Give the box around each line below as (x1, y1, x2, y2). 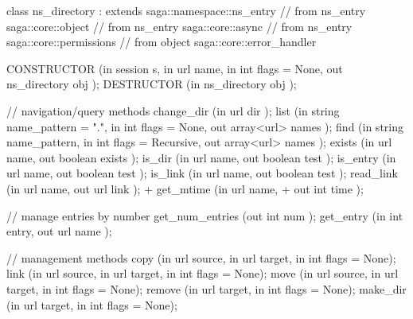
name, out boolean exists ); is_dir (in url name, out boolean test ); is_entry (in (6, 149, 396, 165)
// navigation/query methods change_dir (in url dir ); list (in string (6, 102, 340, 119)
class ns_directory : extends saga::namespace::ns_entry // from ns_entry (6, 2, 366, 18)
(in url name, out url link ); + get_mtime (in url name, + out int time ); (6, 180, 364, 196)
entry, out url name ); (6, 223, 112, 239)
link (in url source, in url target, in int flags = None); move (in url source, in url (6, 265, 399, 282)
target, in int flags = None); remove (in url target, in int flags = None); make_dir (6, 280, 407, 297)
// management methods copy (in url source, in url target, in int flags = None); (6, 249, 396, 266)
